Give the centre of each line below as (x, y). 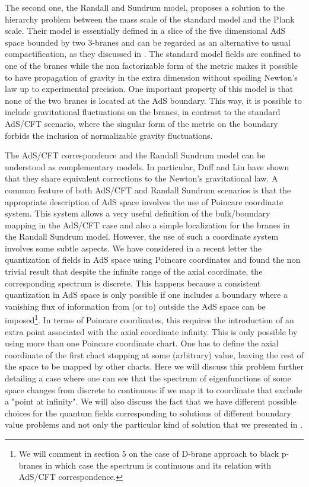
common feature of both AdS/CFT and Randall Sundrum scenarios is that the (148, 190)
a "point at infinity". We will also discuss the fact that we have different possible (151, 401)
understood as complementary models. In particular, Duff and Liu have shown (147, 166)
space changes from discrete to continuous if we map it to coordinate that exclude (154, 389)
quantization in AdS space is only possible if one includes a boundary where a (146, 295)
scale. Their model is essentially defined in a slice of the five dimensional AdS (145, 31)
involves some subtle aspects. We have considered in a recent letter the (133, 248)
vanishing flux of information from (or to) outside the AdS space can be (135, 306)
